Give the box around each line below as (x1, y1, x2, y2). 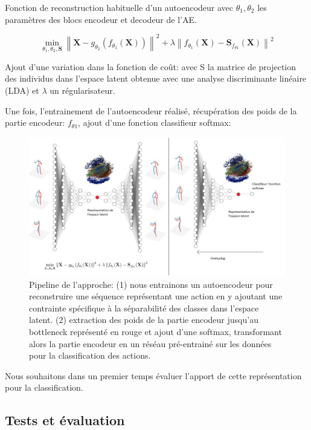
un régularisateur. (50, 83, 115, 96)
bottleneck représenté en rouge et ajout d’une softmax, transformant (29, 325, 282, 338)
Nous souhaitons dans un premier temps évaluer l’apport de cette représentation (5, 369, 302, 382)
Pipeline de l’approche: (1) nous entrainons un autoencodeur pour (29, 278, 273, 290)
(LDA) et (5, 83, 39, 96)
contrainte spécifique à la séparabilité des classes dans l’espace (29, 301, 259, 314)
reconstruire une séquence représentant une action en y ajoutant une (29, 290, 283, 302)
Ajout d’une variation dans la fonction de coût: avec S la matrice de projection (5, 60, 297, 73)
